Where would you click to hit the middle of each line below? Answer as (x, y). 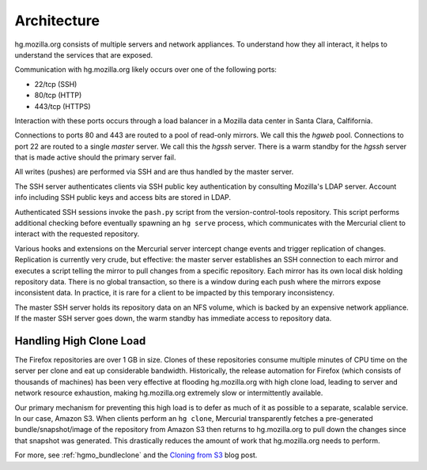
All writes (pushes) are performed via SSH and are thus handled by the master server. (154, 172)
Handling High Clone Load (80, 341)
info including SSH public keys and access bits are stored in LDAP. (123, 197)
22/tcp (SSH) (56, 84)
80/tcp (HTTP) (58, 96)
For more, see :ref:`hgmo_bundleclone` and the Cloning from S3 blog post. (136, 455)
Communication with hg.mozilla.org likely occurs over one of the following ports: (145, 70)
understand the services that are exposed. (84, 55)
